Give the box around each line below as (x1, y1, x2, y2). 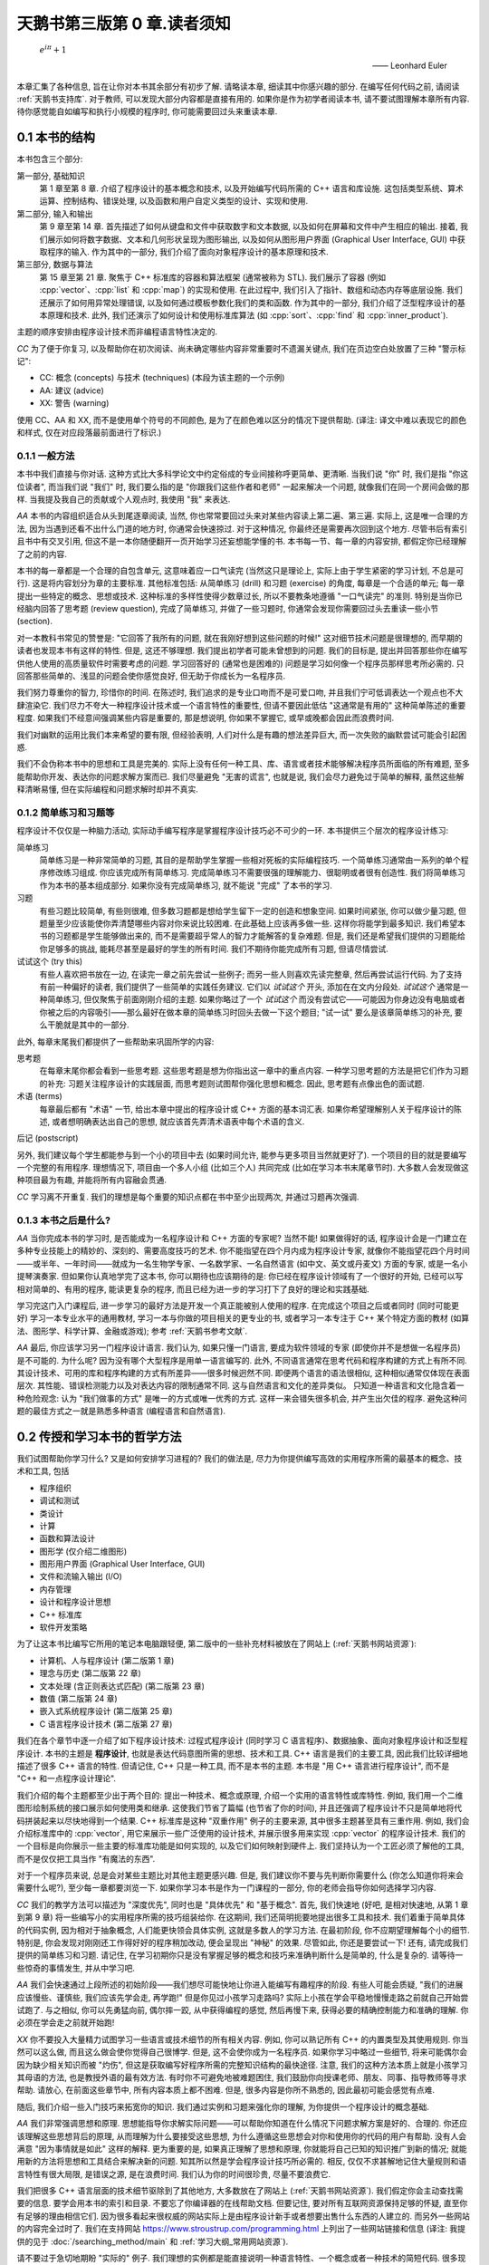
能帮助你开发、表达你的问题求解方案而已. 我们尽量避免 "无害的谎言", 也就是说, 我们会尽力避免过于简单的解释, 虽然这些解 (16, 771, 465, 782)
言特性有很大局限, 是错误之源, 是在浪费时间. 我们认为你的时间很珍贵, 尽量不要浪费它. (16, 2168, 331, 2179)
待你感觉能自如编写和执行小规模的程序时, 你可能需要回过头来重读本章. (16, 106, 278, 117)
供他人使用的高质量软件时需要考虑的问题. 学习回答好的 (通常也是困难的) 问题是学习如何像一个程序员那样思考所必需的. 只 (16, 658, 465, 669)
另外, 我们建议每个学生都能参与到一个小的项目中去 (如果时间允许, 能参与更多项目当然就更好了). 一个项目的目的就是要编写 (16, 1149, 467, 1160)
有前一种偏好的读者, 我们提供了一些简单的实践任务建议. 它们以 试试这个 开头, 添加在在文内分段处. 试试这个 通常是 (39, 981, 461, 992)
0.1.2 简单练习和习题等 (16, 806, 115, 819)
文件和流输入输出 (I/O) (39, 1571, 122, 1582)
